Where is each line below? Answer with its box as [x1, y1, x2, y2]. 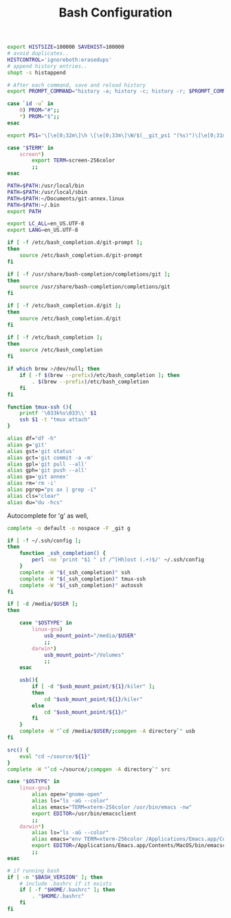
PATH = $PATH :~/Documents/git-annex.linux [7, 195, 125, 202]
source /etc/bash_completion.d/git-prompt [19, 252, 143, 259]
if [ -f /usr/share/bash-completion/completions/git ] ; [7, 270, 170, 278]
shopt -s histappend [7, 69, 67, 76]
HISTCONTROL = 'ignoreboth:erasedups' [7, 56, 112, 63]
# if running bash [7, 867, 60, 874]
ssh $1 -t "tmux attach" [19, 416, 91, 424]
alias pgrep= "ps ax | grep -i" [7, 486, 97, 493]
